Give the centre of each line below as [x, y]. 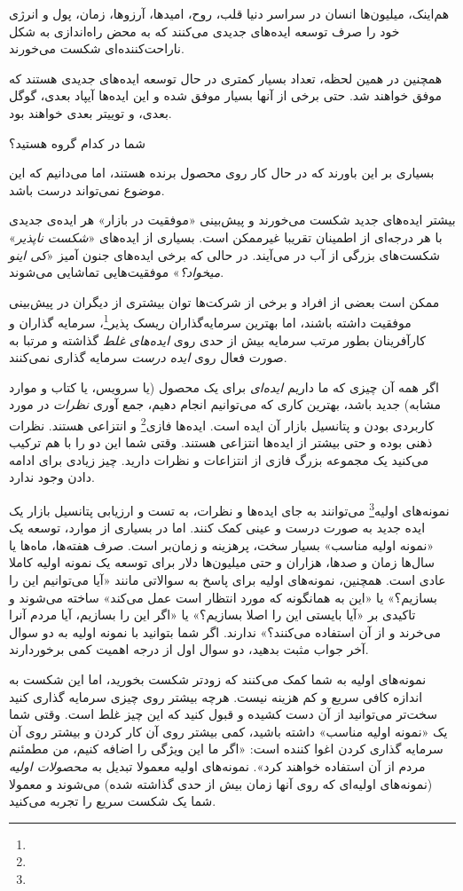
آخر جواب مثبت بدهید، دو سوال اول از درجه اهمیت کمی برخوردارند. [189, 649]
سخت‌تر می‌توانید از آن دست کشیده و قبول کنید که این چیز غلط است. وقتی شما [224, 714]
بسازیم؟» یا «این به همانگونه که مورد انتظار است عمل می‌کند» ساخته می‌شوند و [223, 597]
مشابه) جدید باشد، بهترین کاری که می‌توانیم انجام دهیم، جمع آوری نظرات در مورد [225, 404]
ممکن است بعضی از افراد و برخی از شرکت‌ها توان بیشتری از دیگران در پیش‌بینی [224, 301]
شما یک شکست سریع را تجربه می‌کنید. [113, 801]
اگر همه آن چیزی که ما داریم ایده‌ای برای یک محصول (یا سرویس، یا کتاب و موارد [224, 386]
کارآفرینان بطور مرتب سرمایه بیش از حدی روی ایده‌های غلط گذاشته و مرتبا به [218, 339]
